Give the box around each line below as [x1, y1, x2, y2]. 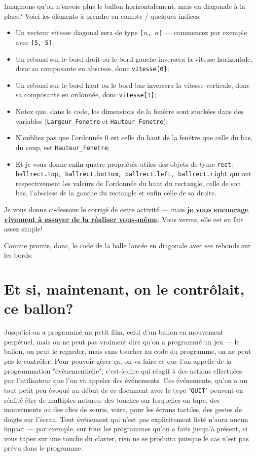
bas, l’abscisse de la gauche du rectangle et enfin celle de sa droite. [15, 188, 217, 198]
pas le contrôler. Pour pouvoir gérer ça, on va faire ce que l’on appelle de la [4, 356, 232, 366]
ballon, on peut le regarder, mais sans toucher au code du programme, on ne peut [4, 346, 251, 356]
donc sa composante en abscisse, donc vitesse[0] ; [15, 63, 169, 74]
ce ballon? [4, 298, 73, 318]
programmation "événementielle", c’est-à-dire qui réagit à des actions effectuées [4, 365, 242, 376]
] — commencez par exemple [159, 27, 247, 38]
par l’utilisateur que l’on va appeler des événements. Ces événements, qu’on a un [4, 375, 248, 385]
